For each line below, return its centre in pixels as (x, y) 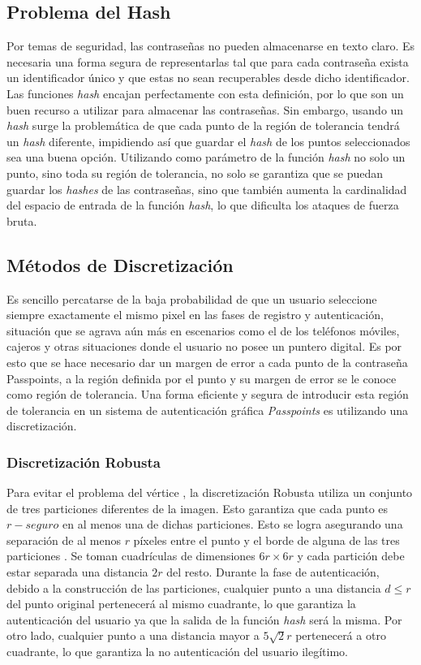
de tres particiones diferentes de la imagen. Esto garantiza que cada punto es (198, 508)
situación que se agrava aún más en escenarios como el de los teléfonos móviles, (203, 330)
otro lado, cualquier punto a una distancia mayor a (133, 635)
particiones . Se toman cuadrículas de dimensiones (131, 556)
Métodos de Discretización (120, 264)
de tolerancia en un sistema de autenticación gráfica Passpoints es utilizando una (208, 410)
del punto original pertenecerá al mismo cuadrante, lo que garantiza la (181, 604)
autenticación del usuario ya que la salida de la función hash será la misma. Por (204, 619)
